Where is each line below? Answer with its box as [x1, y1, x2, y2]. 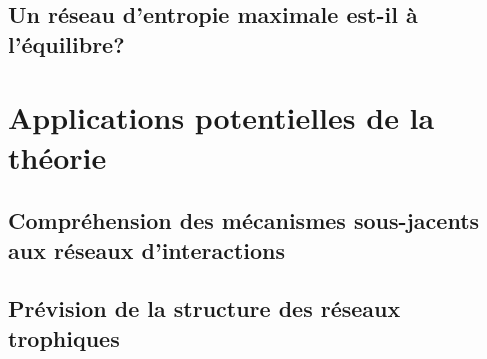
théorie [8, 136, 107, 177]
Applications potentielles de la [8, 97, 435, 138]
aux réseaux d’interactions [8, 234, 286, 265]
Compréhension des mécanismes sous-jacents [8, 205, 480, 236]
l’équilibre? [8, 28, 125, 59]
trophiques [8, 322, 120, 353]
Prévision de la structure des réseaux [8, 293, 401, 324]
